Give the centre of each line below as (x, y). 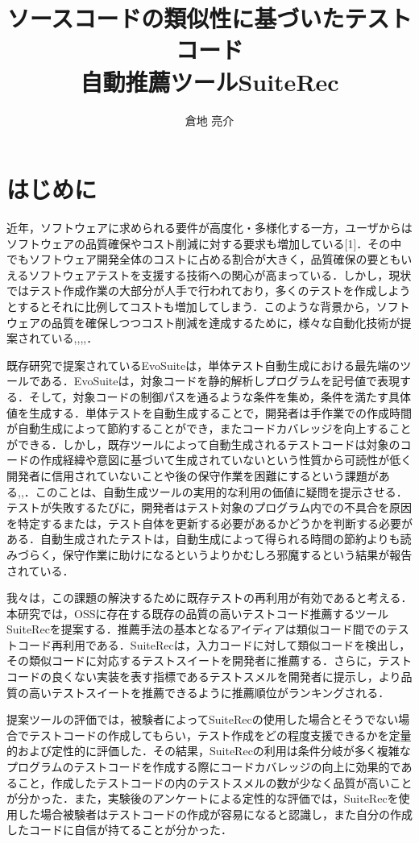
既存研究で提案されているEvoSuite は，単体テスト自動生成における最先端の (203, 365)
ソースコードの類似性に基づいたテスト (209, 18)
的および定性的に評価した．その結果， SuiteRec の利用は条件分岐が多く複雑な (209, 751)
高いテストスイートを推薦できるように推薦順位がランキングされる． (209, 692)
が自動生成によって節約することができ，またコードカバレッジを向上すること (209, 428)
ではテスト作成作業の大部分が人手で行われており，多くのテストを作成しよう (209, 291)
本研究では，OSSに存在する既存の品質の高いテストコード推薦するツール (198, 613)
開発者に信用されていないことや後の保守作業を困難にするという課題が (193, 475)
